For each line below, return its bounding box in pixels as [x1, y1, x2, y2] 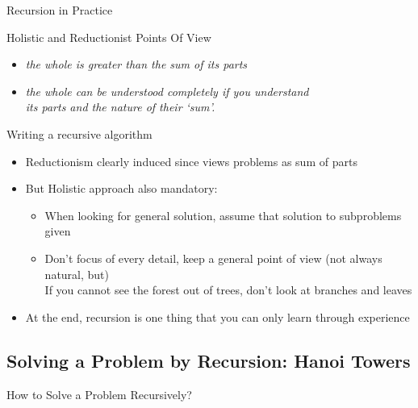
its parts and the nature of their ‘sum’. [25, 98, 215, 115]
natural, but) [44, 265, 110, 282]
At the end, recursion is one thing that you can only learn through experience [25, 308, 410, 325]
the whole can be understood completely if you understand [25, 82, 309, 99]
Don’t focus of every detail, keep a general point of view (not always [44, 249, 382, 266]
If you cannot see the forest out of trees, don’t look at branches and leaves [44, 281, 412, 298]
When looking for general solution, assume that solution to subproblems [44, 206, 402, 223]
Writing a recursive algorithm [6, 125, 153, 142]
